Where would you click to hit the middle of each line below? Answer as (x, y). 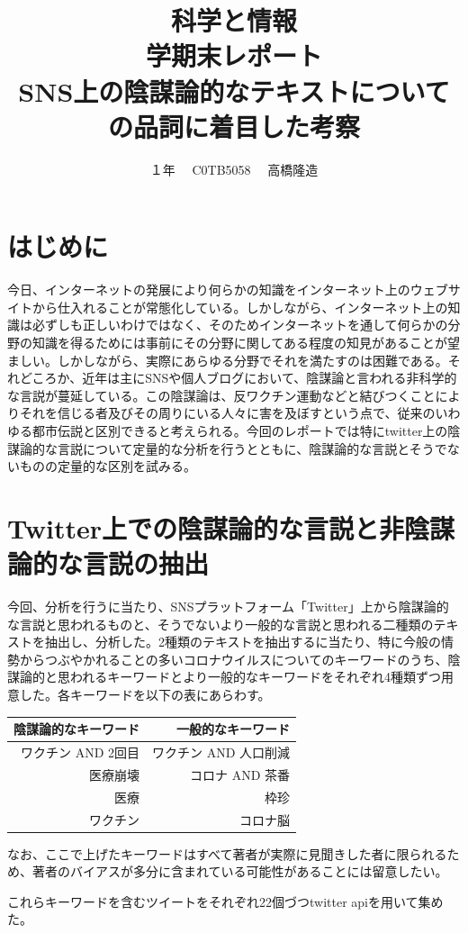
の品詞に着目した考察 (234, 126)
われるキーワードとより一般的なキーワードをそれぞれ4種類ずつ (256, 677)
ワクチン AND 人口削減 (221, 752)
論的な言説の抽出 (108, 563)
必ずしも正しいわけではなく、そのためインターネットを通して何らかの (240, 325)
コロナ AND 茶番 (240, 774)
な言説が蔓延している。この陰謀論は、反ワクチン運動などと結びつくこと (221, 395)
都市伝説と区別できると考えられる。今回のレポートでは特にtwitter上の (240, 430)
